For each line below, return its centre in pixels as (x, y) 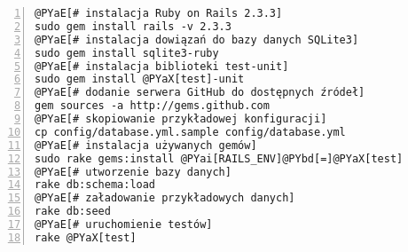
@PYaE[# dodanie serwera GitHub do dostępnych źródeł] (200, 93)
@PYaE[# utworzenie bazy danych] (133, 172)
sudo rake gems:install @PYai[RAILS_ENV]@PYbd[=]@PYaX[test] (219, 158)
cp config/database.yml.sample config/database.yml (190, 132)
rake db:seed (73, 212)
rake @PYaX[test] (86, 237)
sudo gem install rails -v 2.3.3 (133, 26)
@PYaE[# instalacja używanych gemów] (146, 145)
